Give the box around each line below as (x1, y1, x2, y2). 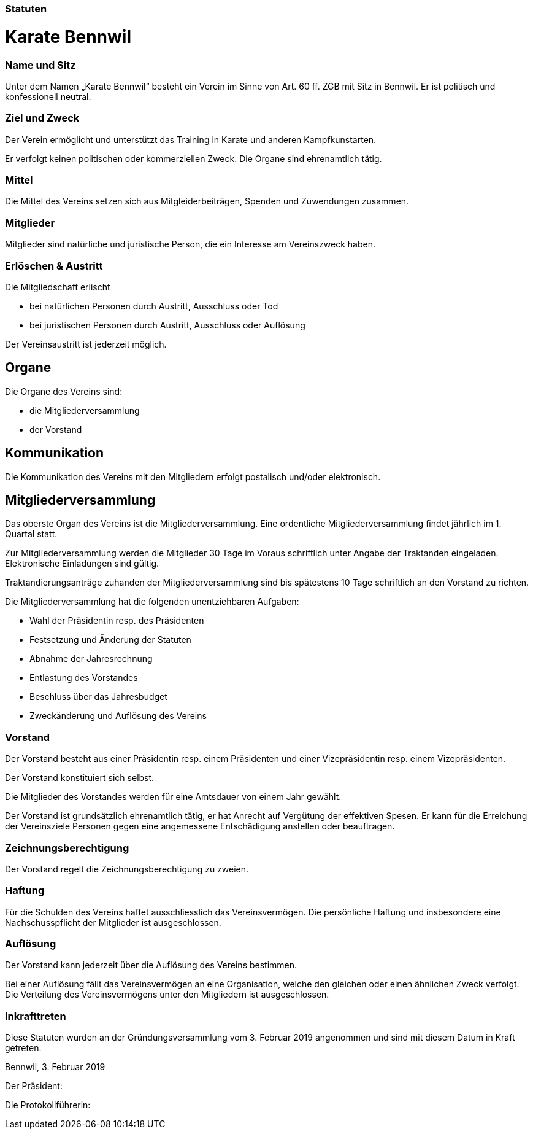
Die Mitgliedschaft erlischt (5, 281, 110, 292)
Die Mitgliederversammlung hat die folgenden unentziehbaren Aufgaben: (5, 596, 299, 607)
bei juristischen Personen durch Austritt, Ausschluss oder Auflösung (29, 319, 305, 330)
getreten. (5, 1043, 42, 1054)
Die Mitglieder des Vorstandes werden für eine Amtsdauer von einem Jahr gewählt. (5, 791, 342, 802)
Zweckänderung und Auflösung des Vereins (29, 710, 207, 721)
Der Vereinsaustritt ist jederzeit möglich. (5, 338, 167, 349)
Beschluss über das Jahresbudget (29, 691, 167, 702)
